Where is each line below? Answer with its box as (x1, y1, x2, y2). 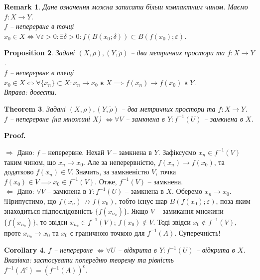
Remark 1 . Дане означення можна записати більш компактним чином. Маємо (4, 1, 248, 11)
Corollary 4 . (4, 245, 46, 255)
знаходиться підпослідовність (4, 205, 93, 216)
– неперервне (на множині (9, 113, 90, 124)
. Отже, (95, 176, 117, 186)
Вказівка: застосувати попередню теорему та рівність (4, 254, 174, 265)
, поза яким (216, 195, 251, 206)
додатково (4, 166, 34, 177)
